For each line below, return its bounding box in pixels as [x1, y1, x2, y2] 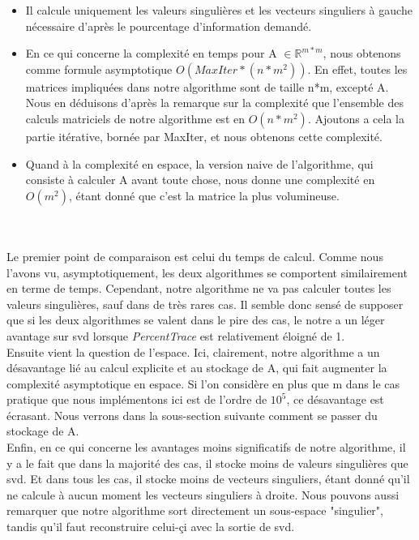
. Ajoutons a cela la [307, 109, 404, 126]
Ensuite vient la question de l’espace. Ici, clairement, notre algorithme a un [6, 343, 380, 360]
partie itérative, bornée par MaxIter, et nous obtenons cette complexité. [25, 127, 383, 144]
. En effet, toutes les [307, 60, 408, 77]
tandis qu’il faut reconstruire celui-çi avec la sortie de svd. [6, 518, 295, 535]
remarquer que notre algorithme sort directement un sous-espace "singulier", [6, 502, 383, 519]
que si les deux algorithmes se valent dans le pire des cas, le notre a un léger [6, 311, 385, 328]
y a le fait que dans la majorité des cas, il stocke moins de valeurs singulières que [6, 454, 408, 471]
